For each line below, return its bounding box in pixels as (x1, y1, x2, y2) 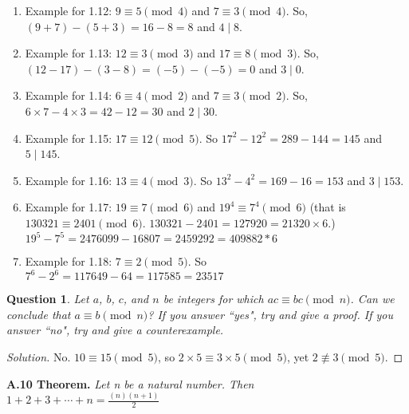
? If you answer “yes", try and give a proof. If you (147, 306, 393, 322)
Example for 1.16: (25, 172, 112, 188)
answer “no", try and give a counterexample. (6, 321, 224, 338)
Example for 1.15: (25, 129, 112, 146)
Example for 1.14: (25, 87, 112, 104)
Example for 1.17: (25, 199, 112, 215)
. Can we (350, 290, 395, 307)
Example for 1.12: (25, 2, 112, 18)
